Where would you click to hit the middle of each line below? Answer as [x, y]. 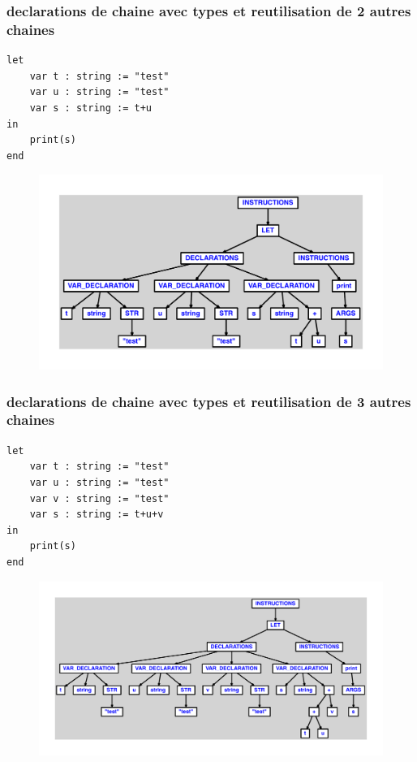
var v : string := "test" [99, 498]
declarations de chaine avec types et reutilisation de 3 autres [209, 401]
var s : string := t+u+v [97, 515]
